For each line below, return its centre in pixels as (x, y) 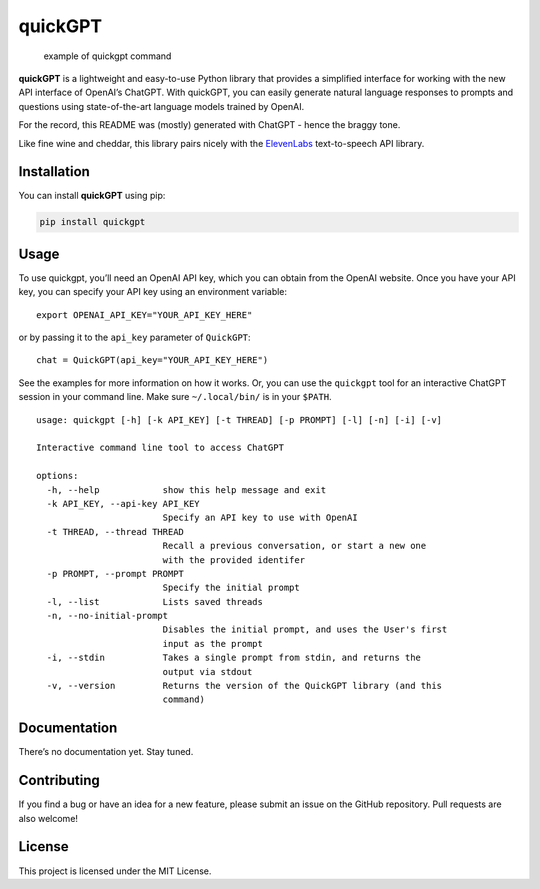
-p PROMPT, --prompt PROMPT (115, 573)
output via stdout (207, 671)
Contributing (59, 780)
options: (57, 476)
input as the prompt (213, 643)
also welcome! (48, 818)
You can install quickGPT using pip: (92, 196)
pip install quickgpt (92, 222)
